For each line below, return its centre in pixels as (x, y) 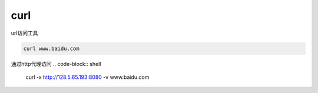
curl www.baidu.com (51, 48)
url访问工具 (24, 33)
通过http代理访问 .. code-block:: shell (56, 64)
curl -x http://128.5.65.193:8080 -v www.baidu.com (87, 77)
